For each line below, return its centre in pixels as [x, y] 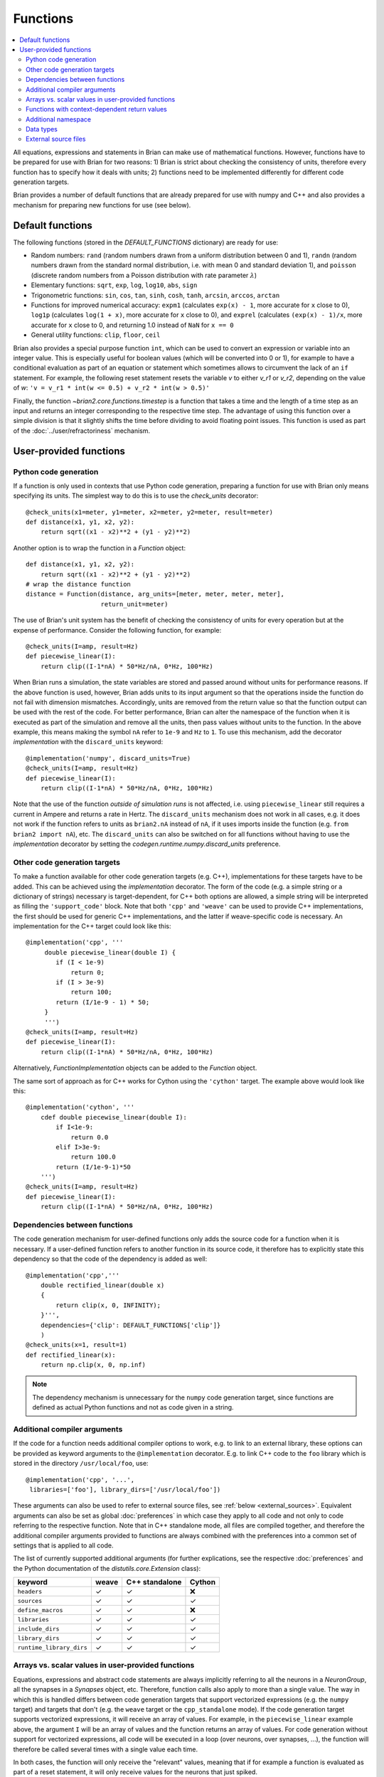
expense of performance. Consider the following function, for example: [117, 630]
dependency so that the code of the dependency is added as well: [110, 1259]
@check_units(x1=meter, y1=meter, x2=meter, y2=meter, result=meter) [150, 512]
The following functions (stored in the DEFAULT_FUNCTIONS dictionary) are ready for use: [146, 242]
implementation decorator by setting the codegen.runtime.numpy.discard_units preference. [147, 844]
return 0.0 [90, 1137]
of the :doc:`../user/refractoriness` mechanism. [82, 431]
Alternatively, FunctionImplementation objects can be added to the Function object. [135, 1068]
